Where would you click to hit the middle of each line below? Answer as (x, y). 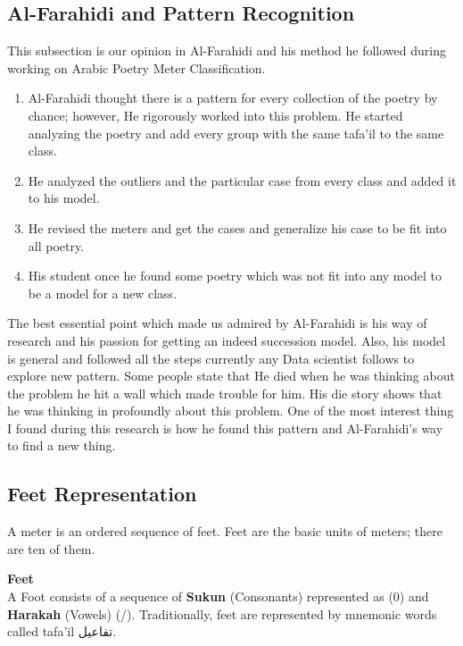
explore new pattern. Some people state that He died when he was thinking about (231, 376)
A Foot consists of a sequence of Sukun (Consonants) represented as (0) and (218, 596)
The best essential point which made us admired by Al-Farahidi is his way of (217, 323)
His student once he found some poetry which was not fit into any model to (235, 276)
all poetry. (56, 245)
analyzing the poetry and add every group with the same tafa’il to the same (236, 133)
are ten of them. (51, 548)
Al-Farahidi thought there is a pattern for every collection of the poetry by (233, 98)
